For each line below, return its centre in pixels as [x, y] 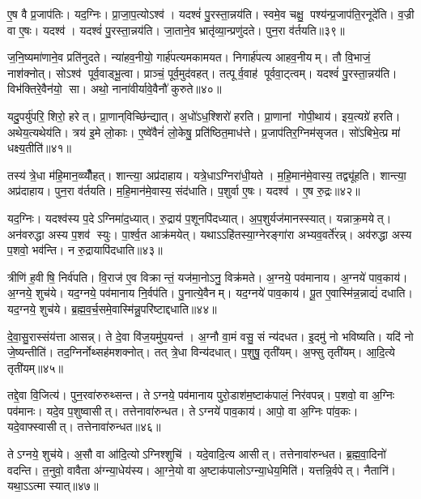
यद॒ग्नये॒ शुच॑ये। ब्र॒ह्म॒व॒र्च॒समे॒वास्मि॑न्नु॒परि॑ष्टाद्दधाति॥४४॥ [112, 308]
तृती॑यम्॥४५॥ [35, 367]
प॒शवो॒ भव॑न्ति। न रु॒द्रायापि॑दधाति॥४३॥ [85, 250]
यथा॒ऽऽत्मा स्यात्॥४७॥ [53, 486]
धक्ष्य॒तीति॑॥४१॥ [40, 148]
